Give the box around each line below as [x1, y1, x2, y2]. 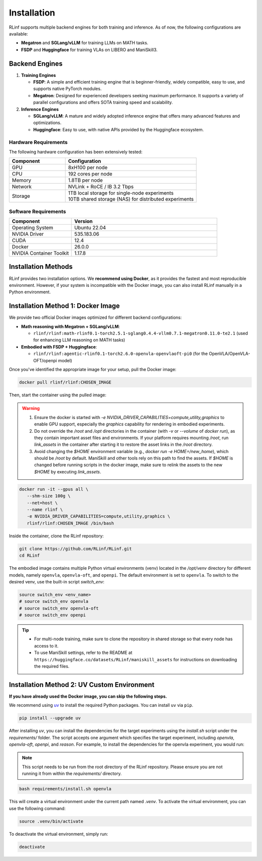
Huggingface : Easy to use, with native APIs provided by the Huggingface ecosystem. [33, 126, 204, 132]
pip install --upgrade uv [19, 715, 81, 721]
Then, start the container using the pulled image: [9, 392, 107, 398]
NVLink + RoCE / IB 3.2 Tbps [68, 183, 134, 190]
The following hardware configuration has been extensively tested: [9, 149, 143, 155]
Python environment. [9, 289, 51, 295]
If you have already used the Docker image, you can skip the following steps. [9, 693, 167, 699]
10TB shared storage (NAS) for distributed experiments [68, 196, 194, 203]
